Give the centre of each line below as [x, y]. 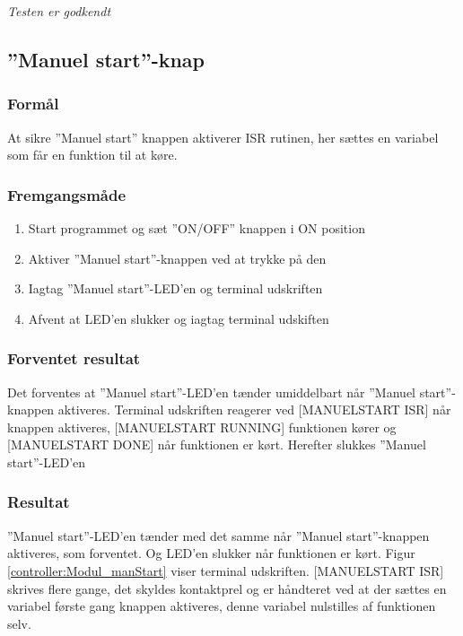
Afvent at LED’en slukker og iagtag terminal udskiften [179, 318]
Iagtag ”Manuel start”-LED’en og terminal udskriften [175, 288]
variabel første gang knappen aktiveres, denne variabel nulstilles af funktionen [222, 606]
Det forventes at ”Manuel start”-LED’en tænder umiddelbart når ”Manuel [211, 392]
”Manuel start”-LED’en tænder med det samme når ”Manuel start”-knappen [218, 535]
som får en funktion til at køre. [92, 155]
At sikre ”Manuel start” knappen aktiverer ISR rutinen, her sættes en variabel [223, 137]
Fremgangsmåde [67, 194]
